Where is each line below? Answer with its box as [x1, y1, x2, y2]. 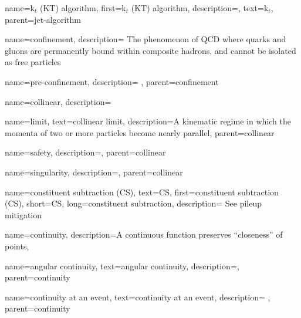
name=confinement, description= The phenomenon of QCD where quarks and [5, 33, 286, 45]
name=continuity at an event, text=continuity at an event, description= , [5, 290, 270, 303]
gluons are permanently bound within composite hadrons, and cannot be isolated [5, 44, 296, 56]
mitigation [5, 208, 42, 221]
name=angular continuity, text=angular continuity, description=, [5, 259, 239, 272]
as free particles [5, 56, 61, 68]
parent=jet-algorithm [5, 13, 81, 25]
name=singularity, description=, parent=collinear [5, 165, 183, 178]
